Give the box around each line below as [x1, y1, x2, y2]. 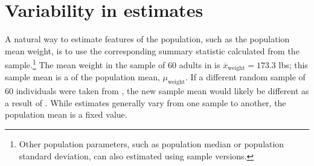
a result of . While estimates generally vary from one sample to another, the [5, 96, 286, 109]
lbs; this [278, 58, 308, 71]
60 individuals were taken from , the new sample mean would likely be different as [5, 85, 309, 97]
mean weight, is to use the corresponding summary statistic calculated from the [5, 44, 300, 57]
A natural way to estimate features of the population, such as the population [5, 33, 290, 45]
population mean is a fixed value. [5, 108, 127, 121]
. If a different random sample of [185, 71, 306, 83]
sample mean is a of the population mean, [5, 71, 160, 83]
